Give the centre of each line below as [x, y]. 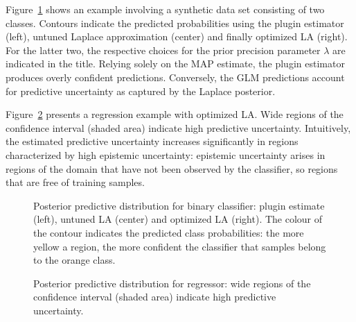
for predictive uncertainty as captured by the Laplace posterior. [141, 91]
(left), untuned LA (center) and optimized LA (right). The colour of [178, 219]
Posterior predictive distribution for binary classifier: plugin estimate [179, 205]
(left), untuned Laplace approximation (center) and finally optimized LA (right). [177, 36]
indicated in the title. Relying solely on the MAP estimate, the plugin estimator [175, 63]
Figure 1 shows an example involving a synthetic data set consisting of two [165, 9]
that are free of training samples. [75, 182]
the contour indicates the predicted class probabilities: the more [169, 232]
